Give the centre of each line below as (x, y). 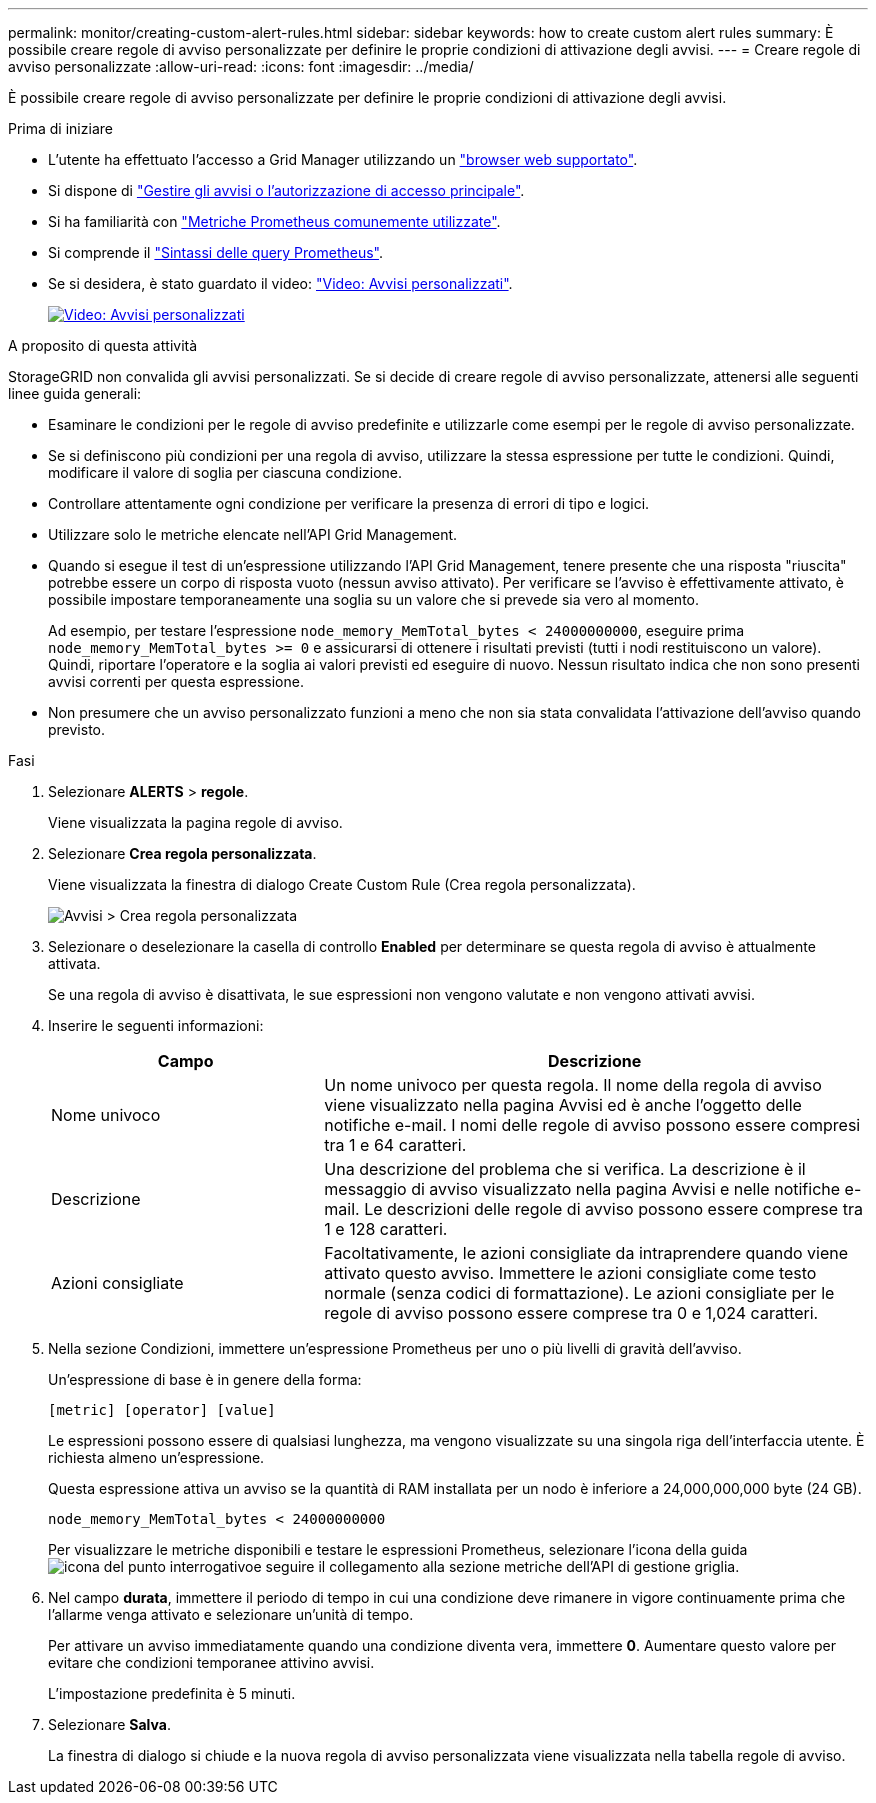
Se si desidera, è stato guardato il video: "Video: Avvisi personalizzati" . (280, 283)
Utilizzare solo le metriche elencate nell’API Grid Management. (253, 534)
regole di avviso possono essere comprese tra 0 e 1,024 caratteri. (571, 1313)
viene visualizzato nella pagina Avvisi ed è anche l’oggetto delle (563, 1105)
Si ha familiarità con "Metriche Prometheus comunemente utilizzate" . (274, 221)
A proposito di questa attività (103, 345)
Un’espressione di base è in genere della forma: (205, 1379)
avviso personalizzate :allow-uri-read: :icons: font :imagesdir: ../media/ (241, 66)
